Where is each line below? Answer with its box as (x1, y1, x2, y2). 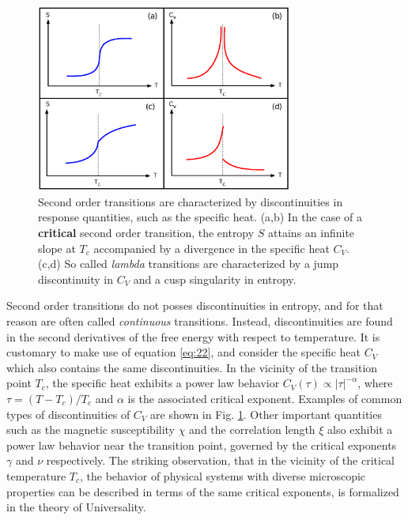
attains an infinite (268, 224, 355, 240)
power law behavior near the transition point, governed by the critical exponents (6, 436, 397, 453)
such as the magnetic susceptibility (6, 421, 176, 438)
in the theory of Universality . (6, 499, 146, 515)
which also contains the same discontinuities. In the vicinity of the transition (6, 359, 378, 375)
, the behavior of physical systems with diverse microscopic (80, 467, 366, 484)
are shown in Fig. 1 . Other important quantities (150, 405, 382, 422)
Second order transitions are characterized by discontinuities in (38, 193, 343, 209)
